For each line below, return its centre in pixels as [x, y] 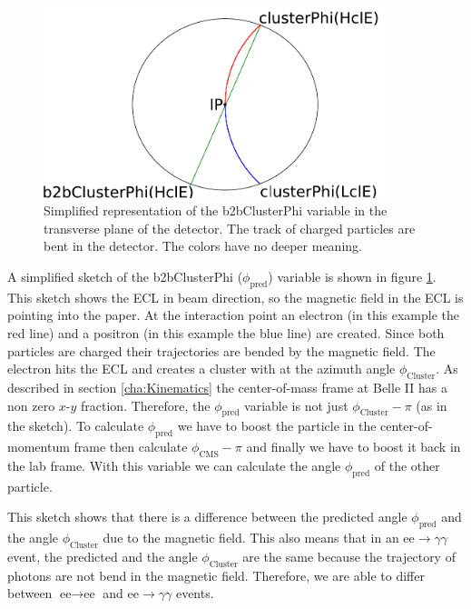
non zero [31, 405]
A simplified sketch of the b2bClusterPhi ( [125, 277]
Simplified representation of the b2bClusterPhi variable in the [216, 210]
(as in [432, 405]
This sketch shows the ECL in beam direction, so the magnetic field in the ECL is [235, 297]
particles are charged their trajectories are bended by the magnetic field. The [221, 350]
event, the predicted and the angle [103, 556]
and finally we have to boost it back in [353, 447]
